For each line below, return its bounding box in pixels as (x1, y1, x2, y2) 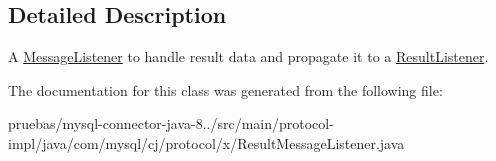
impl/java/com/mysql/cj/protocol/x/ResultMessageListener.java (8, 132, 405, 153)
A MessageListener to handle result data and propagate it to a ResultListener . (8, 46, 489, 67)
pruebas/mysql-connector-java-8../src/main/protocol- (8, 113, 334, 134)
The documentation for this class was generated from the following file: (8, 79, 443, 100)
